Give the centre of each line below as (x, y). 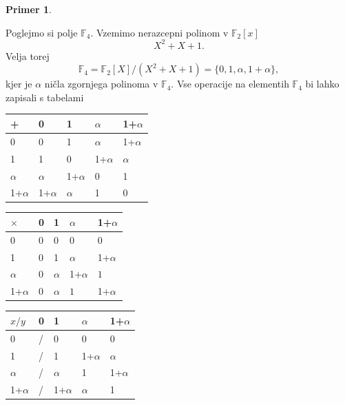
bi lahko (322, 84)
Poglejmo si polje (42, 32)
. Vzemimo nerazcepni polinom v (159, 32)
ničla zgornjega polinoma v (101, 84)
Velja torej (28, 55)
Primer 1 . (29, 9)
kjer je (19, 84)
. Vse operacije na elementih (230, 84)
